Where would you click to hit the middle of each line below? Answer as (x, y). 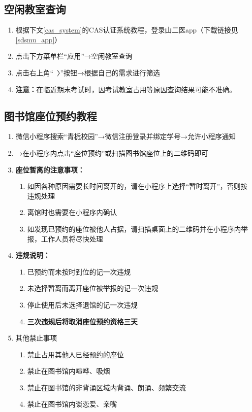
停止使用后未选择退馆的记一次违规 (82, 304)
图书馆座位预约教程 (50, 116)
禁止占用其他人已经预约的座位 (76, 354)
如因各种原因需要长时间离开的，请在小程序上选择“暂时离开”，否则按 (137, 186)
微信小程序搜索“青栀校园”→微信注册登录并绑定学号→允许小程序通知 (126, 136)
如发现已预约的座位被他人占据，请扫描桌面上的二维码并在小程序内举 (138, 228)
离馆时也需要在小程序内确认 (72, 212)
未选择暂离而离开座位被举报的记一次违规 (93, 288)
